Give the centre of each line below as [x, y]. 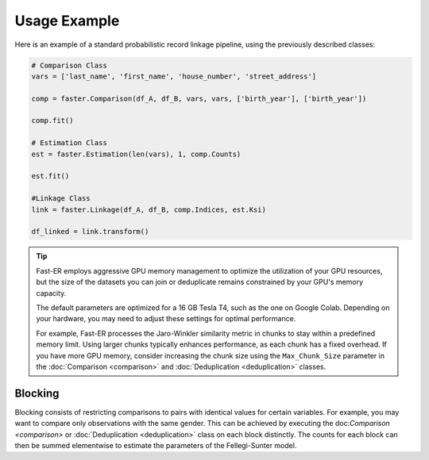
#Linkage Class [61, 199]
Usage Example [67, 21]
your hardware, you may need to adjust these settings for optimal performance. [166, 319]
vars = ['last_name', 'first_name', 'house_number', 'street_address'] [174, 76]
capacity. [51, 293]
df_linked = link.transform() [90, 232]
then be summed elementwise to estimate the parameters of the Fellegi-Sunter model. [156, 445]
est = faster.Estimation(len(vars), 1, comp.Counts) [136, 154]
